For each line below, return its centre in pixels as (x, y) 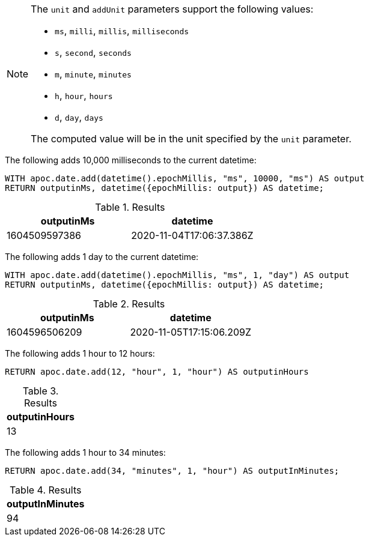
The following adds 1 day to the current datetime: (102, 257)
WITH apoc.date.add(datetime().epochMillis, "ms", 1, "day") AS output (177, 275)
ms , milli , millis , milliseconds (122, 31)
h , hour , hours (84, 95)
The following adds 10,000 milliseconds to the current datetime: (131, 160)
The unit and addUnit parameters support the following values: (172, 9)
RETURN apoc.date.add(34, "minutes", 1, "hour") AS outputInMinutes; (172, 471)
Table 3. (41, 391)
